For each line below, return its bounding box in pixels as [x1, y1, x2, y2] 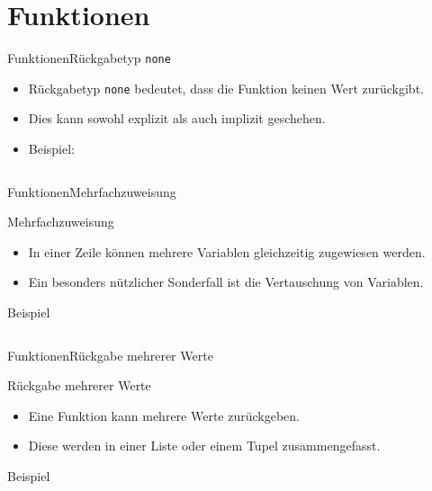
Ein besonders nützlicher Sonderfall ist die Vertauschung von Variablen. [28, 272, 424, 291]
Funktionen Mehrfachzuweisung [7, 182, 176, 201]
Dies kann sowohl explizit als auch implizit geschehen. [28, 109, 326, 128]
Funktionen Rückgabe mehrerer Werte [7, 345, 213, 364]
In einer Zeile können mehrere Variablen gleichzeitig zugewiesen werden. [28, 242, 426, 261]
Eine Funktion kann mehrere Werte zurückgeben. [28, 406, 300, 424]
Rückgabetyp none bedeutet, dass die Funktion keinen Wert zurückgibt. [28, 78, 424, 97]
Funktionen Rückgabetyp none [7, 49, 171, 67]
